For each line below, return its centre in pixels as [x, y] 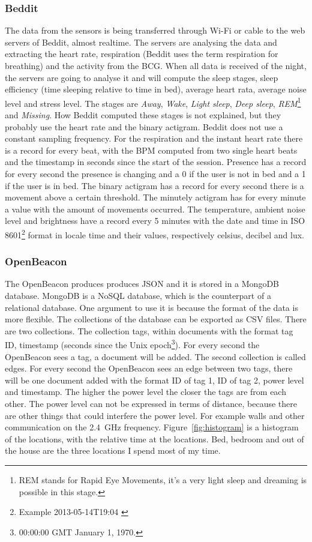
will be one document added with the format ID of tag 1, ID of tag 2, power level [154, 380]
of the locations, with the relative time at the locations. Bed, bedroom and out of [154, 438]
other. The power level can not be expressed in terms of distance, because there [151, 404]
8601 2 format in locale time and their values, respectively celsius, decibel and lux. [154, 233]
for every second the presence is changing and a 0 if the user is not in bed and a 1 [155, 173]
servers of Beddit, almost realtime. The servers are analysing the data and [141, 42]
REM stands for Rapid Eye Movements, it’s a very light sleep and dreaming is [163, 480]
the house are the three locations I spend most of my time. [113, 450]
